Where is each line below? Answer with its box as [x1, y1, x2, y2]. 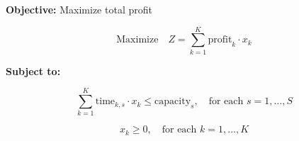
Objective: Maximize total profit [6, 2, 152, 16]
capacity [154, 96, 191, 107]
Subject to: [6, 63, 61, 78]
